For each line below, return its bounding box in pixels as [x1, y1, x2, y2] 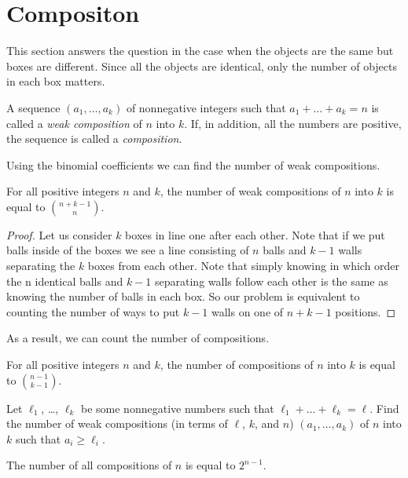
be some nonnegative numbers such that [81, 400, 274, 416]
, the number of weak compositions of [160, 183, 341, 199]
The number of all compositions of [6, 457, 172, 473]
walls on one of [211, 303, 284, 319]
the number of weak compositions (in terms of [6, 415, 228, 432]
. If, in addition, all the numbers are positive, [184, 115, 402, 131]
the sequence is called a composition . [6, 130, 182, 147]
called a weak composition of [6, 115, 142, 131]
